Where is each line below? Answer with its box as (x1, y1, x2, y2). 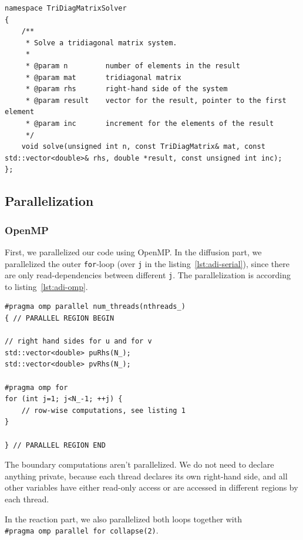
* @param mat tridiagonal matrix (25, 73, 181, 82)
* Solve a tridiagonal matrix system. (25, 38, 177, 47)
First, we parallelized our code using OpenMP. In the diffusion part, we (5, 245, 262, 258)
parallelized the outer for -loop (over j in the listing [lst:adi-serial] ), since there (5, 257, 289, 269)
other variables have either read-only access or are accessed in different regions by (5, 481, 298, 494)
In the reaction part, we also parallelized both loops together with (5, 512, 242, 525)
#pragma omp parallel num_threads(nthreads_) (5, 302, 186, 311)
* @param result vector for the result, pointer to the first (25, 96, 287, 105)
